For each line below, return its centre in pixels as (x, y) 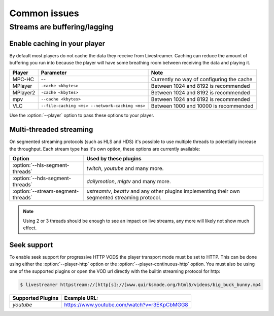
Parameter (54, 73)
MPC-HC (23, 79)
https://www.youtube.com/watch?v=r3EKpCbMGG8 (126, 304)
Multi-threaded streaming (51, 130)
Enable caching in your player (57, 43)
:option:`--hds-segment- (42, 179)
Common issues (44, 13)
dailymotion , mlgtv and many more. (129, 182)
